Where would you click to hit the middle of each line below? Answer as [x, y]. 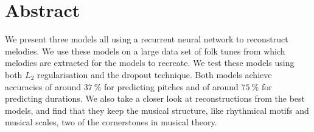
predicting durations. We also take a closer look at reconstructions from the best [155, 98]
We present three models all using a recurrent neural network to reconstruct [147, 39]
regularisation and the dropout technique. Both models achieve [154, 74]
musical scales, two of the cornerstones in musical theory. [111, 122]
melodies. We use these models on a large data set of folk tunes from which [145, 51]
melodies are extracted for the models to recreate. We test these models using [150, 63]
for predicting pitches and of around [171, 86]
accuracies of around [43, 86]
